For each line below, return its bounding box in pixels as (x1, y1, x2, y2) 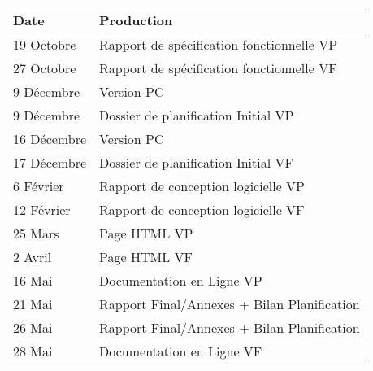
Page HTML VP (99, 224, 193, 242)
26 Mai (13, 318, 53, 337)
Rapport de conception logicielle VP (99, 177, 305, 195)
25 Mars (13, 224, 59, 242)
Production (99, 11, 173, 29)
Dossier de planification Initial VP (99, 106, 294, 124)
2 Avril (13, 247, 52, 266)
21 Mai (13, 295, 53, 313)
